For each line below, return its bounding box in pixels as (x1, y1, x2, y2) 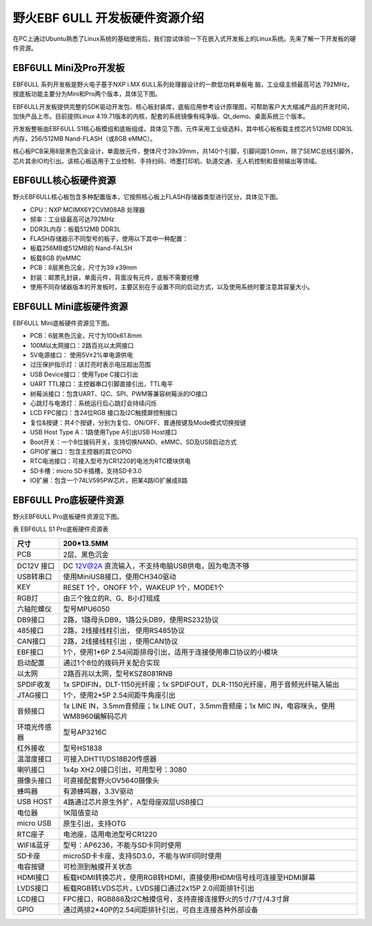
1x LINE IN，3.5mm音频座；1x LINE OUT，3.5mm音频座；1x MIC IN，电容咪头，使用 (63, 701, 335, 710)
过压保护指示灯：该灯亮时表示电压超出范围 (30, 361, 151, 369)
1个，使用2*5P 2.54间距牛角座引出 (63, 690, 176, 700)
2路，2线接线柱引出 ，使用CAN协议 (63, 636, 178, 646)
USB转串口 (17, 572, 52, 581)
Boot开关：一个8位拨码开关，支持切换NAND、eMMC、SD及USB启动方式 (30, 438, 237, 446)
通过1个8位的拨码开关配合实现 (63, 658, 161, 667)
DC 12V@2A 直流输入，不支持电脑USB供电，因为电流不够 (63, 561, 250, 570)
